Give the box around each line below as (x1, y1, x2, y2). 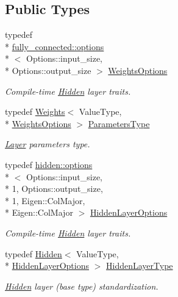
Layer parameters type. (5, 137, 90, 150)
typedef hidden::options (5, 158, 93, 170)
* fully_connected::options (5, 40, 104, 53)
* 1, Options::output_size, (5, 182, 103, 195)
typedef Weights (5, 105, 65, 118)
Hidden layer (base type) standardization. (5, 279, 158, 292)
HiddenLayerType (106, 259, 173, 272)
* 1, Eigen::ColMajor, (5, 194, 85, 207)
